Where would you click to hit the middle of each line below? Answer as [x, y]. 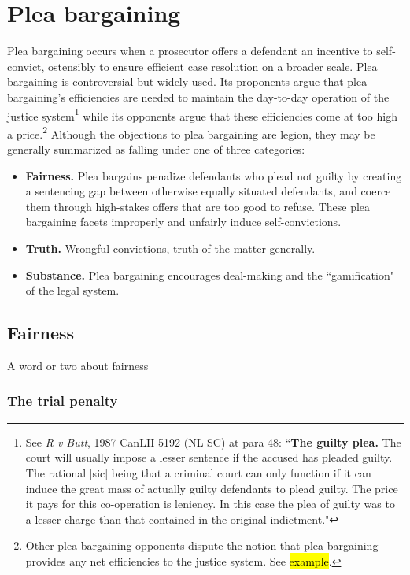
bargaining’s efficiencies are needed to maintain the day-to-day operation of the [198, 96]
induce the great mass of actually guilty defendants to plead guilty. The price [212, 488]
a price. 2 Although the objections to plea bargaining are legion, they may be [191, 132]
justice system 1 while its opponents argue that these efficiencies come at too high [202, 114]
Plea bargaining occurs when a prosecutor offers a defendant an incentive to [190, 51]
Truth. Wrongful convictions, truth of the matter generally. [170, 248]
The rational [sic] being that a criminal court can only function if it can [198, 472]
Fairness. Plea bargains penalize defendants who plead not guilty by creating [214, 175]
